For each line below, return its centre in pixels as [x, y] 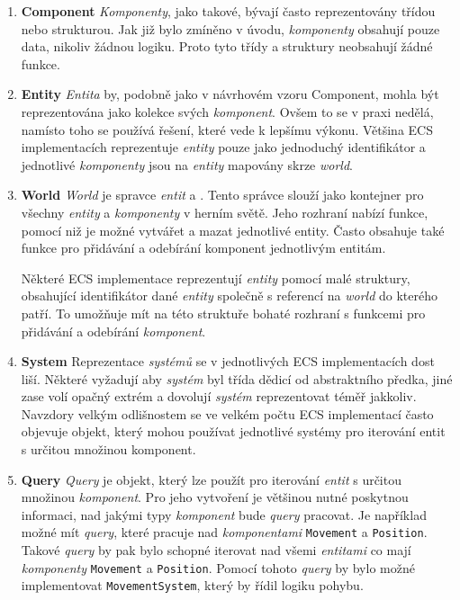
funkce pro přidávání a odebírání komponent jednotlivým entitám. [203, 248]
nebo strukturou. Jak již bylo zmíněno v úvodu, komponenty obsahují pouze [230, 28]
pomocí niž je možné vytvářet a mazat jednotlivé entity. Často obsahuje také [233, 230]
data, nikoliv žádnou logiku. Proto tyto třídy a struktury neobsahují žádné [227, 46]
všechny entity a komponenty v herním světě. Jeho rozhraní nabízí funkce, [225, 212]
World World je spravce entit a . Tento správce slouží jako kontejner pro [222, 195]
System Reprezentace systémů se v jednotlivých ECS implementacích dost [228, 361]
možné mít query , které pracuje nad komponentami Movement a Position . [224, 532]
